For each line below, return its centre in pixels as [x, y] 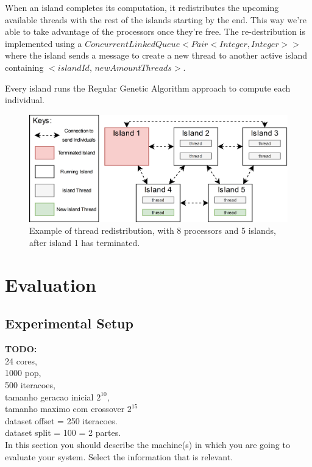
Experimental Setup [69, 323]
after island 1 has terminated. [85, 243]
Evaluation [51, 284]
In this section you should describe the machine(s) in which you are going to [147, 444]
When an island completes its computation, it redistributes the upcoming [142, 7]
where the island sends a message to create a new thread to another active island [156, 55]
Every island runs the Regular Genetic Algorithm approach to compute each [148, 88]
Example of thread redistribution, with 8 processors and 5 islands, [153, 230]
